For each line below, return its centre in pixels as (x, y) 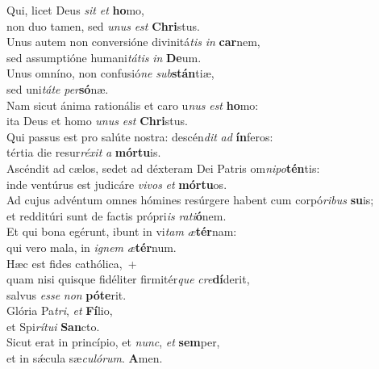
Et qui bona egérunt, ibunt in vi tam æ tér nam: (122, 231)
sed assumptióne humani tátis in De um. (104, 57)
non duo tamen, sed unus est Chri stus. (103, 25)
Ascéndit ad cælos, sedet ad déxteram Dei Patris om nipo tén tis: (163, 168)
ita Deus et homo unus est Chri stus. (97, 121)
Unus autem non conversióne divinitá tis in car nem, (133, 42)
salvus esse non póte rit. (67, 294)
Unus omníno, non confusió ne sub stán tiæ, (110, 73)
